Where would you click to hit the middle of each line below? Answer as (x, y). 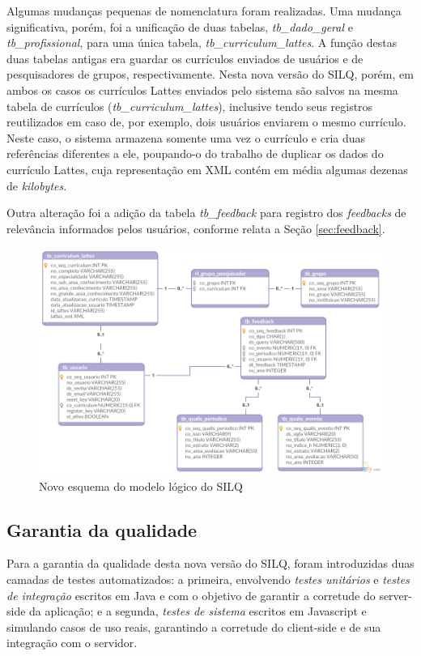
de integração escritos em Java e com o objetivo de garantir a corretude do (191, 595)
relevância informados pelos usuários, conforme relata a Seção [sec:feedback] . (196, 228)
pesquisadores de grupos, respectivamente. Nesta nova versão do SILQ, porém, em (210, 74)
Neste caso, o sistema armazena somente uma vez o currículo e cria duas (186, 137)
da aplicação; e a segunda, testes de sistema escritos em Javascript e (198, 611)
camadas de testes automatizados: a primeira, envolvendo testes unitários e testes (208, 579)
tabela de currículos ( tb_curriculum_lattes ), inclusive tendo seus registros (190, 106)
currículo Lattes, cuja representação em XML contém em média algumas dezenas (207, 169)
